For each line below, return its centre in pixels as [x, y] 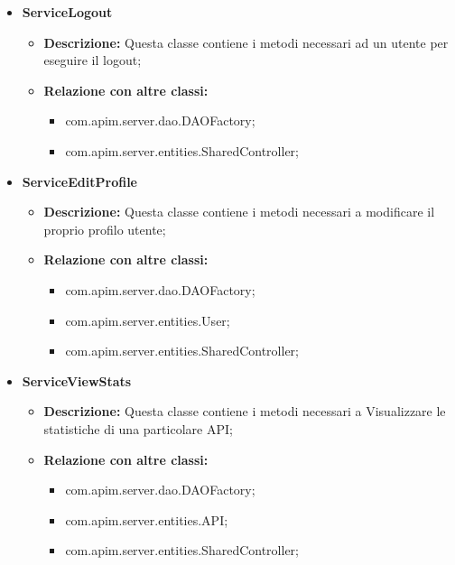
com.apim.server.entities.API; [147, 519]
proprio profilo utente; [105, 229]
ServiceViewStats [77, 380]
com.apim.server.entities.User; [148, 320]
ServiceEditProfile [79, 181]
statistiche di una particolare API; [138, 428]
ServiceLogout [67, 12]
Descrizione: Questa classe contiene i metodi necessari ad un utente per [246, 42]
